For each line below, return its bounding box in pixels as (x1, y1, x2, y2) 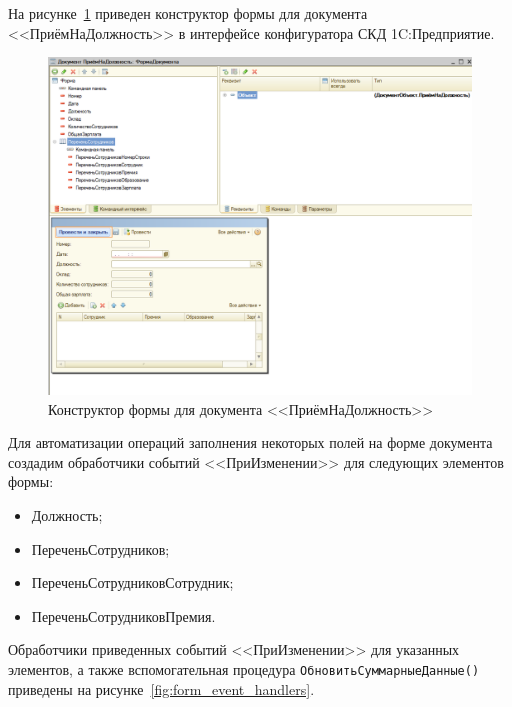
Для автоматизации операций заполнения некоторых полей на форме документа (8, 432, 493, 453)
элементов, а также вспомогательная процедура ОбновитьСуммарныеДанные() (8, 659, 480, 679)
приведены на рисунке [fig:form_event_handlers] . (8, 678, 315, 699)
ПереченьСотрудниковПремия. (31, 605, 216, 626)
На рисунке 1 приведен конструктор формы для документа (8, 3, 368, 23)
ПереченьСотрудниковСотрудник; (31, 572, 234, 593)
